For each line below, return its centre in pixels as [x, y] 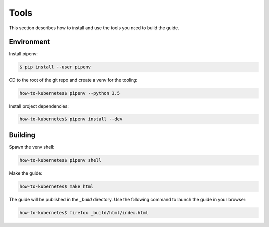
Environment [30, 42]
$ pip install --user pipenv [55, 67]
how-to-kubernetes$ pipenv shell [61, 160]
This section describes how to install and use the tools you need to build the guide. [94, 28]
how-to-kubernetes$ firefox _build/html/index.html [84, 212]
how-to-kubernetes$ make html [57, 186]
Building [22, 135]
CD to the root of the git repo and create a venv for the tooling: [73, 80]
